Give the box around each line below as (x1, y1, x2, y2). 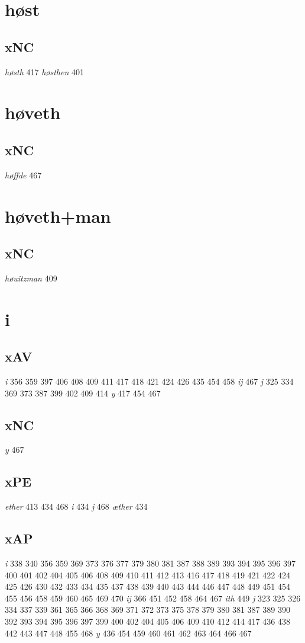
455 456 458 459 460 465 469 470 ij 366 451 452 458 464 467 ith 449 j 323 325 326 (5, 591, 301, 604)
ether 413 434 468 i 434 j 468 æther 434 (5, 500, 148, 513)
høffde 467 (5, 168, 42, 181)
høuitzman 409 (5, 271, 57, 284)
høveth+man (5, 203, 111, 228)
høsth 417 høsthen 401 (5, 65, 84, 78)
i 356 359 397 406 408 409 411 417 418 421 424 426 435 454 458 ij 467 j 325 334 (5, 375, 294, 388)
